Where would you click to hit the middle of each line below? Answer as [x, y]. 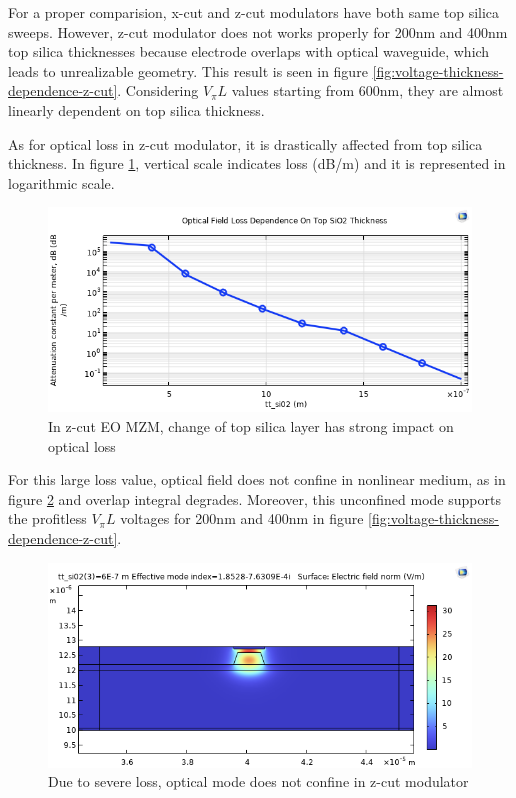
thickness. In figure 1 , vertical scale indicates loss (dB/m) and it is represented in [257, 163]
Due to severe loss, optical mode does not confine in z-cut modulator [258, 781]
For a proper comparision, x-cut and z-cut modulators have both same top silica [254, 12]
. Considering [158, 90]
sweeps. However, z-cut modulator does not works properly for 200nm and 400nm [258, 31]
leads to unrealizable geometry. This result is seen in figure [188, 70]
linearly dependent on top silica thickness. [136, 109]
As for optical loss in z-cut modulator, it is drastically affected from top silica [245, 143]
